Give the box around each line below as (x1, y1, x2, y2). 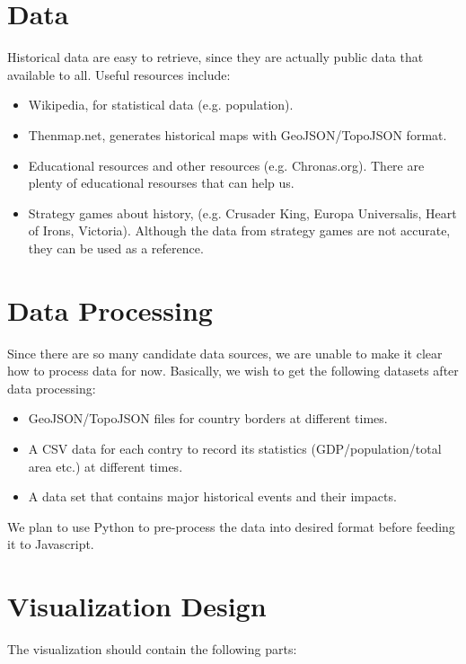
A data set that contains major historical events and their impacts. (28, 487, 397, 506)
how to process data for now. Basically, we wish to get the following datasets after (7, 361, 459, 380)
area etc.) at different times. (28, 456, 183, 475)
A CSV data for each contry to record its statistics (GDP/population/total (28, 438, 442, 457)
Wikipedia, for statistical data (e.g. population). (28, 95, 294, 114)
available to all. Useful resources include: (7, 65, 231, 84)
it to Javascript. (7, 535, 94, 553)
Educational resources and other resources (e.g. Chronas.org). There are (28, 155, 425, 174)
